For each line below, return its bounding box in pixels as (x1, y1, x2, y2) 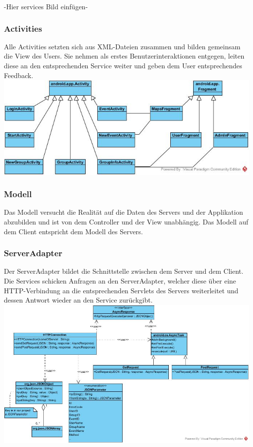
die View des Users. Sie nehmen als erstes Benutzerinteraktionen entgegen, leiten (4, 51, 245, 61)
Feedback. (4, 70, 34, 80)
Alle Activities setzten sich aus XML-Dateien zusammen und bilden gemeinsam (4, 41, 241, 51)
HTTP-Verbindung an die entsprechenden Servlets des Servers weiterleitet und (4, 285, 238, 295)
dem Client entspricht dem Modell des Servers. (4, 226, 143, 236)
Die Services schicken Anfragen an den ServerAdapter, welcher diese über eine (4, 276, 236, 286)
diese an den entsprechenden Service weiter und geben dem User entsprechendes (4, 61, 242, 70)
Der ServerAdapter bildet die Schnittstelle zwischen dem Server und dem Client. (4, 266, 244, 276)
